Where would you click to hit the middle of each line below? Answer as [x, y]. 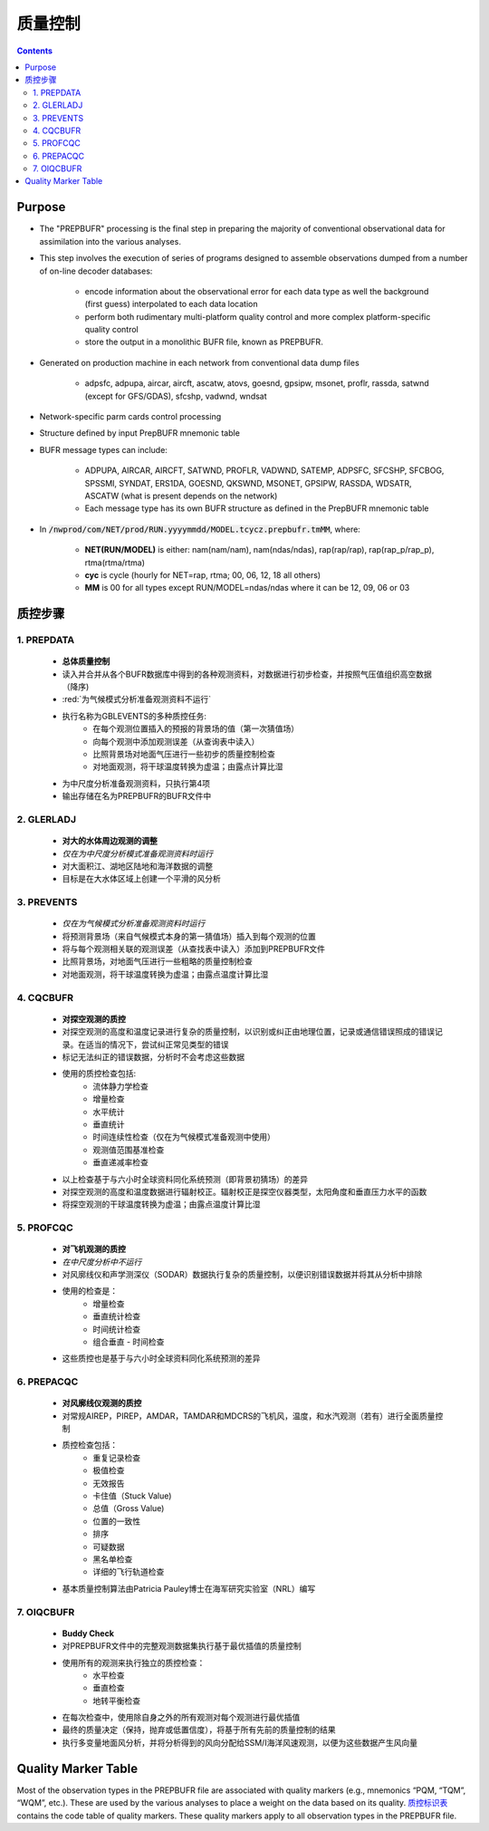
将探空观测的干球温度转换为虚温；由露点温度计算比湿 [161, 1204]
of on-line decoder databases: [96, 271]
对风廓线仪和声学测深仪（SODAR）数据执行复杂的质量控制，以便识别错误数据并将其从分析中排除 [242, 1275]
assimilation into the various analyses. [110, 241]
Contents [35, 51]
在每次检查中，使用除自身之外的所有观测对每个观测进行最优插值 [181, 1718]
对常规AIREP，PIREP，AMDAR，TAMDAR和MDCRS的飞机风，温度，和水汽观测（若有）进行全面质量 [249, 1416]
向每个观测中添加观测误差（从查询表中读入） [176, 741]
